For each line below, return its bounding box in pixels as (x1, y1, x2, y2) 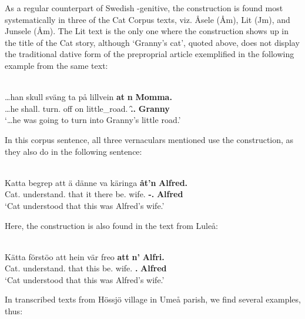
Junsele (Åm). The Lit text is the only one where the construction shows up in (5, 25, 289, 37)
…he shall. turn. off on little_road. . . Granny (5, 102, 170, 114)
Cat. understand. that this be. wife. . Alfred (5, 262, 167, 274)
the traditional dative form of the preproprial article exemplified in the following (5, 48, 294, 60)
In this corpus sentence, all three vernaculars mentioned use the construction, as (5, 133, 294, 145)
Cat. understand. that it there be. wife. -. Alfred (5, 188, 183, 200)
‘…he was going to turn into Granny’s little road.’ (5, 114, 181, 126)
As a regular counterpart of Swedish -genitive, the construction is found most (5, 2, 283, 14)
